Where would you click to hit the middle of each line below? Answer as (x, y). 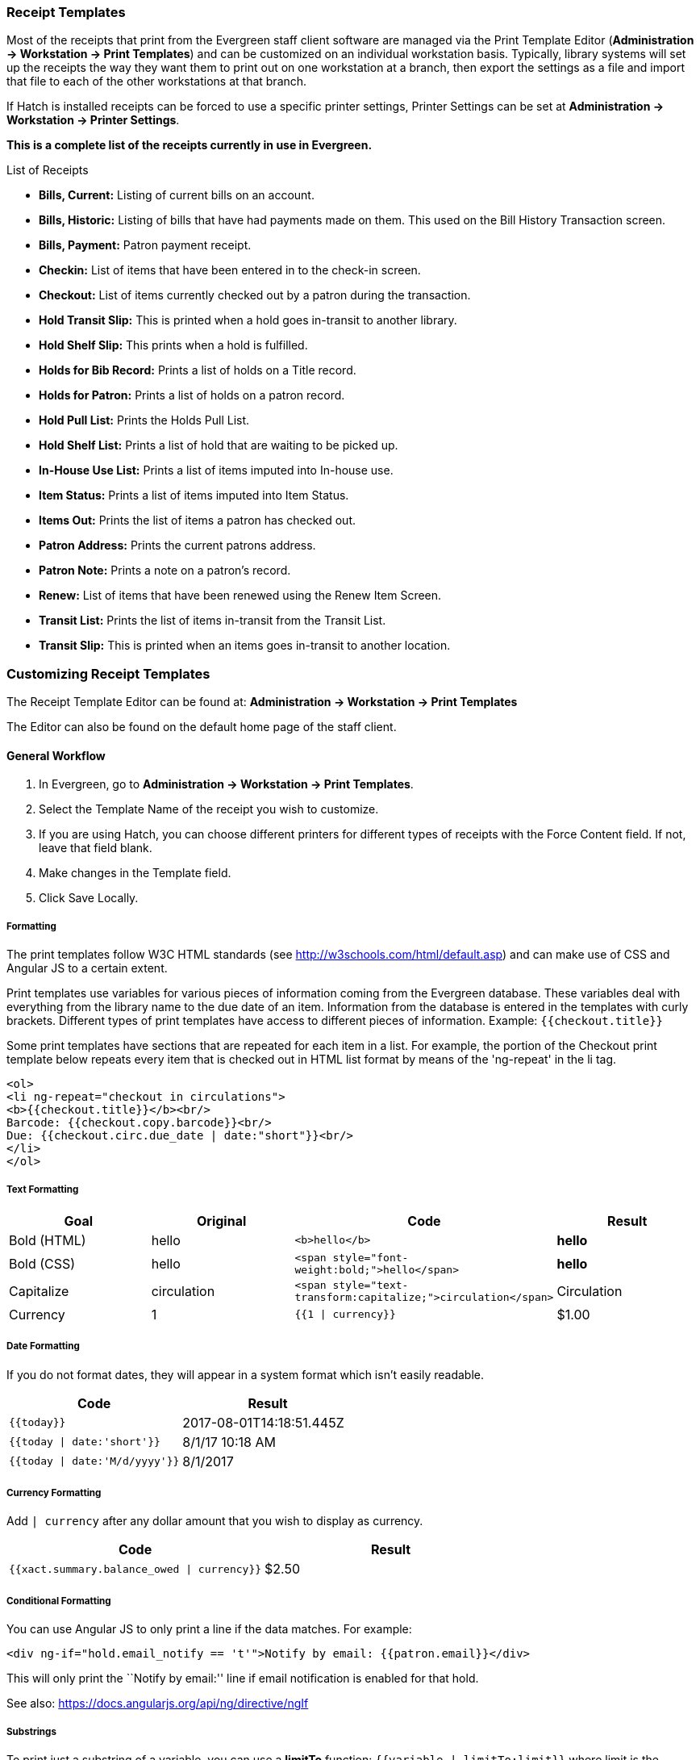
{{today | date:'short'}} (85, 1442)
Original (221, 1221)
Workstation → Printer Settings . (93, 120)
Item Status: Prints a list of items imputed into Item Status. (194, 495)
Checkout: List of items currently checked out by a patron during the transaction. (255, 295)
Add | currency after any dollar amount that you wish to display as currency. (215, 1521)
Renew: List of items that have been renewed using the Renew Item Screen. (240, 596)
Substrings (31, 1731)
